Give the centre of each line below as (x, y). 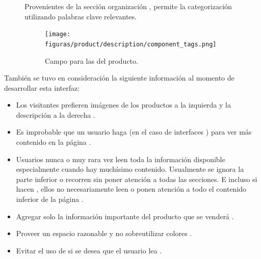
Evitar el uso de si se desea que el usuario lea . (89, 250)
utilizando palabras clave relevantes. (81, 16)
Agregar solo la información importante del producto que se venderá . (125, 216)
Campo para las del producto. (92, 60)
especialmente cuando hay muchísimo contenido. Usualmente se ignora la (130, 169)
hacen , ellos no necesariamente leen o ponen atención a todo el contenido (131, 189)
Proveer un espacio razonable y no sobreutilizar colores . (104, 233)
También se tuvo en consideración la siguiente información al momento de (119, 78)
